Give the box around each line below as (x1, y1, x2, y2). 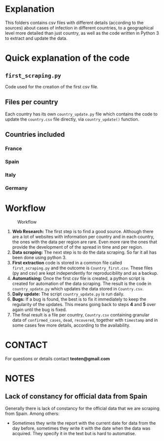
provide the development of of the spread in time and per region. (12, 244, 143, 250)
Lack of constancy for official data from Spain (5, 392, 148, 401)
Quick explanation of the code (5, 52, 130, 64)
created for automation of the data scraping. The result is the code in (12, 281, 152, 286)
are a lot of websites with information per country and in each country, (12, 233, 155, 239)
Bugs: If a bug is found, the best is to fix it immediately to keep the (12, 296, 147, 302)
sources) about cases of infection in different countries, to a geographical (5, 25, 154, 30)
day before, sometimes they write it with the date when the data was (12, 425, 151, 431)
